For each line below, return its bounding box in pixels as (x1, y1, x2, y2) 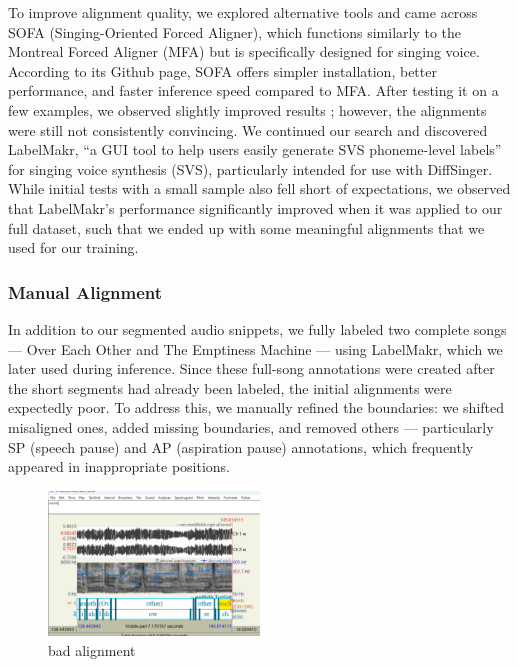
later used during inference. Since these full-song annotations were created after (8, 358, 495, 379)
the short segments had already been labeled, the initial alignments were (8, 377, 452, 398)
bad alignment (48, 639, 136, 660)
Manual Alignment (8, 279, 163, 304)
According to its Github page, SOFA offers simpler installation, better (8, 60, 437, 81)
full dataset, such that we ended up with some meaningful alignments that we (8, 217, 485, 238)
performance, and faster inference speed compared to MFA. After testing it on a (8, 80, 499, 101)
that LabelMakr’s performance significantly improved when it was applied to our (8, 197, 503, 218)
